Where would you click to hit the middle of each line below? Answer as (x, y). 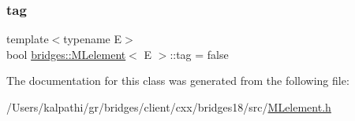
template (28, 39)
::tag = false (199, 54)
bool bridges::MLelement (66, 54)
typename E (93, 39)
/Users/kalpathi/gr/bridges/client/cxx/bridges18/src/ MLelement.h (169, 107)
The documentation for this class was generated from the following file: (178, 81)
